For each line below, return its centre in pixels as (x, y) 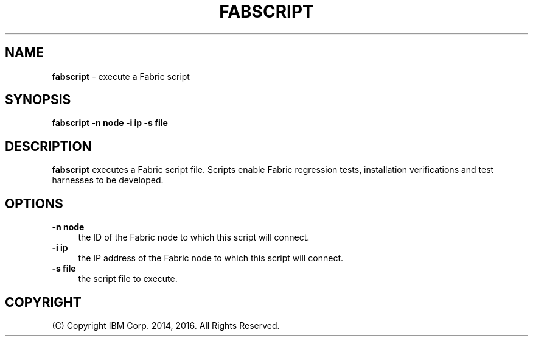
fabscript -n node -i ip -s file (110, 123)
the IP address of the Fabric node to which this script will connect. (211, 258)
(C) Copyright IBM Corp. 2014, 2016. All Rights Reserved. (166, 325)
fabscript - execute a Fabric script (121, 76)
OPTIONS (34, 203)
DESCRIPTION (48, 146)
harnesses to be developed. (108, 180)
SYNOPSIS (38, 100)
